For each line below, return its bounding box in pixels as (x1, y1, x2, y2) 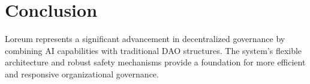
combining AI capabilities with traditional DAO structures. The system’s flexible (5, 44, 302, 56)
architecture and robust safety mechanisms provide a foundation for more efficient (5, 56, 306, 68)
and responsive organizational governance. (5, 67, 159, 80)
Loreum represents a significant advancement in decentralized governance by (5, 32, 285, 45)
